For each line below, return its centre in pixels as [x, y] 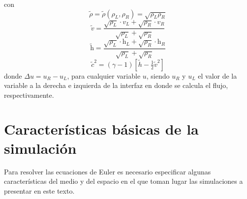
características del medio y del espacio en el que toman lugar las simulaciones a [123, 181]
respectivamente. [29, 95]
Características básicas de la [101, 128]
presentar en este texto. [39, 191]
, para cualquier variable [104, 75]
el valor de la [217, 75]
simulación [40, 148]
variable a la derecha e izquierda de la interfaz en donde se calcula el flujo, [116, 85]
